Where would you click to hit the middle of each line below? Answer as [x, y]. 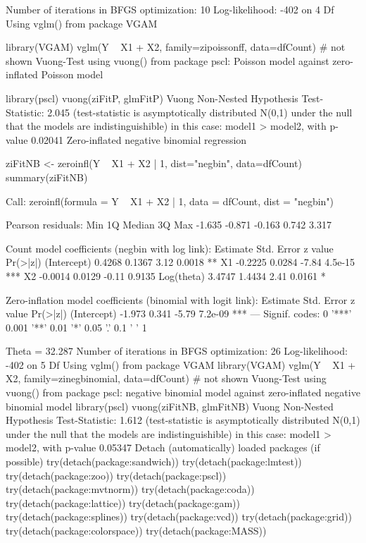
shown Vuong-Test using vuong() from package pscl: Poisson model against [168, 60]
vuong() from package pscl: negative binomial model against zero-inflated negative [183, 392]
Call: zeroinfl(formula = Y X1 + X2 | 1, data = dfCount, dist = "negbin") [170, 201]
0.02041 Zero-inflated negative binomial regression [139, 139]
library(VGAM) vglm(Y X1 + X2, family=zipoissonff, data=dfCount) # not [176, 47]
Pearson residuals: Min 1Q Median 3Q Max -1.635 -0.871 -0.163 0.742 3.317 [169, 225]
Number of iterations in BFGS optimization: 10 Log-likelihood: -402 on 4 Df [170, 9]
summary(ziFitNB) [47, 177]
